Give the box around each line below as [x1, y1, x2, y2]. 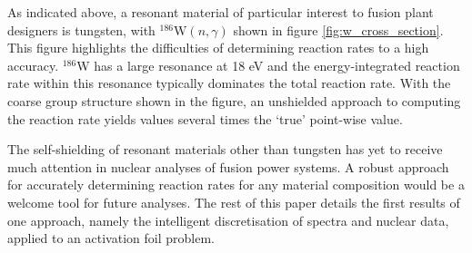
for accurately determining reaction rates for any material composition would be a [7, 175, 465, 194]
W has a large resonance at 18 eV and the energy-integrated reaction [76, 55, 460, 74]
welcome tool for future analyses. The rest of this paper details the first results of [7, 192, 460, 211]
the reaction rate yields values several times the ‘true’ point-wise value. [7, 109, 403, 128]
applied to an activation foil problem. [7, 229, 215, 248]
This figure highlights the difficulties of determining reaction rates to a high [7, 38, 429, 57]
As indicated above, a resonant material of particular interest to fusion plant [7, 3, 434, 21]
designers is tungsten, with [7, 20, 156, 39]
